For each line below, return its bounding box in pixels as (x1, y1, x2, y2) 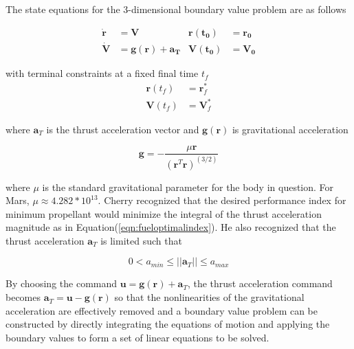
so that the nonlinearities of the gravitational (114, 290, 305, 304)
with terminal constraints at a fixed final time (5, 66, 199, 80)
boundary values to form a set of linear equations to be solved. (5, 330, 269, 344)
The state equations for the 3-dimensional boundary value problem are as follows (5, 2, 346, 16)
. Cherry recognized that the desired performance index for (98, 193, 346, 207)
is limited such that (100, 233, 182, 247)
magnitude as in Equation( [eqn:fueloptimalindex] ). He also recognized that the (5, 220, 336, 234)
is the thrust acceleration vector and (46, 122, 199, 136)
